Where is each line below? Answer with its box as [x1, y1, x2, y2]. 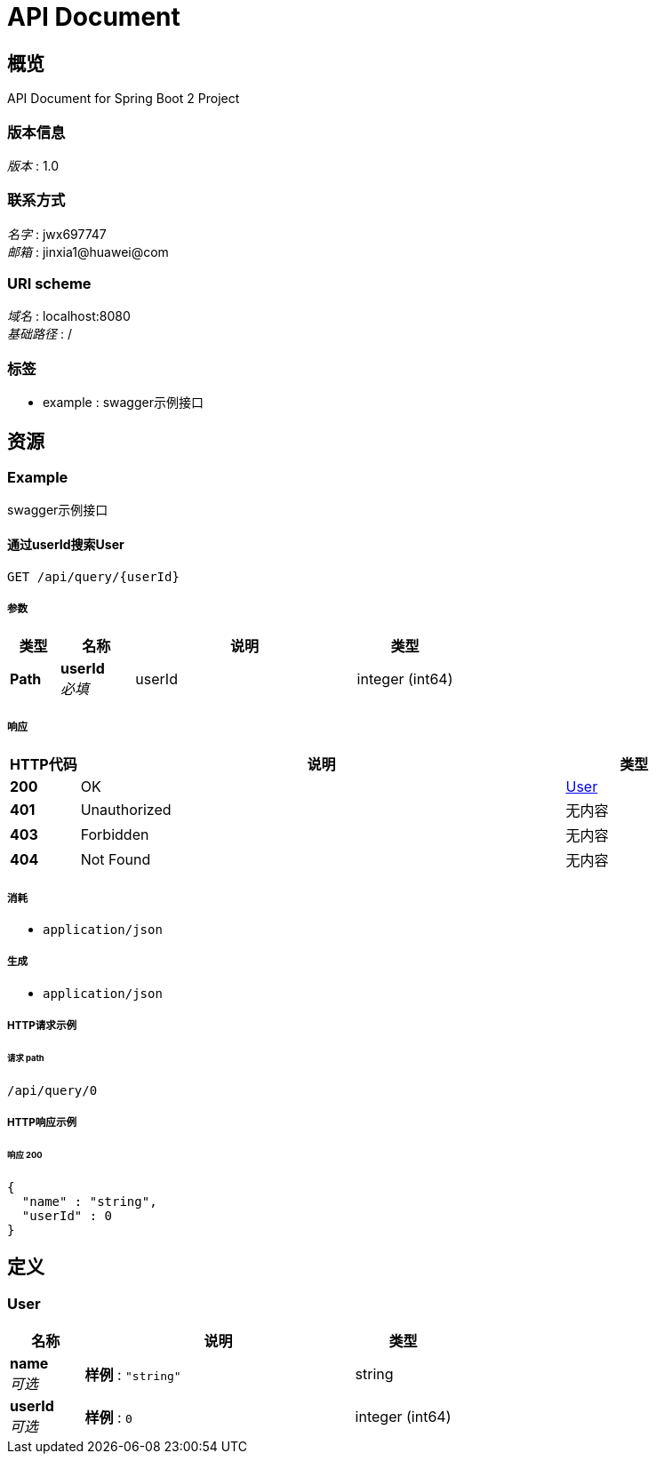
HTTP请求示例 [7, 1019, 77, 1033]
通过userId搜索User [7, 537, 124, 552]
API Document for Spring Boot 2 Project [7, 91, 240, 107]
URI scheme [7, 275, 92, 293]
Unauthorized [80, 801, 172, 819]
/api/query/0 [7, 1082, 98, 1098]
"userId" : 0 [21, 1208, 113, 1223]
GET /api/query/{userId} [7, 569, 180, 584]
